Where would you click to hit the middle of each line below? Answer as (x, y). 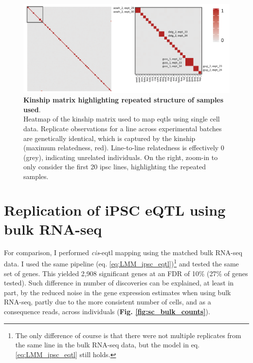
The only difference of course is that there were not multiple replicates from (128, 335)
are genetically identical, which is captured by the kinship (109, 138)
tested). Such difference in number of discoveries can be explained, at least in (119, 283)
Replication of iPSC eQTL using (115, 210)
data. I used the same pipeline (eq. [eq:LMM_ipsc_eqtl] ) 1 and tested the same (121, 263)
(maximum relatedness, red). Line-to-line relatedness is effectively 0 (124, 148)
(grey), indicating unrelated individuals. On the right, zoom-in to (121, 157)
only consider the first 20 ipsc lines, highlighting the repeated (115, 167)
